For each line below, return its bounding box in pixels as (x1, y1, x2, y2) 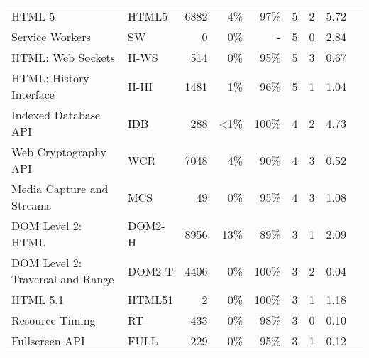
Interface (11, 86, 55, 102)
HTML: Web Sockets (11, 49, 116, 65)
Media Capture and (11, 180, 109, 197)
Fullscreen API (11, 332, 85, 349)
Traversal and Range (11, 271, 114, 287)
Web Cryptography (11, 143, 106, 160)
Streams (11, 197, 52, 213)
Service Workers (11, 28, 91, 45)
